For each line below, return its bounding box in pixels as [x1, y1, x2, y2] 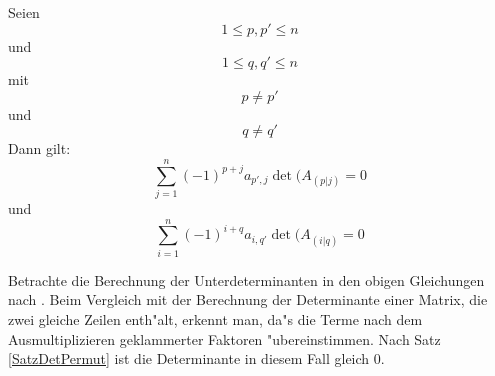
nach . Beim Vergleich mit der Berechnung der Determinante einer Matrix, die [8, 289, 488, 310]
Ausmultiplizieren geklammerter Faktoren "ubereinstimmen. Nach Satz [8, 328, 441, 349]
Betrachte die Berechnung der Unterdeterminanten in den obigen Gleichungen [8, 269, 485, 290]
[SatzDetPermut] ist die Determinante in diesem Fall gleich [8, 348, 370, 369]
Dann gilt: [8, 138, 71, 159]
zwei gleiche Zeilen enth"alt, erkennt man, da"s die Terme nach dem [8, 309, 423, 329]
